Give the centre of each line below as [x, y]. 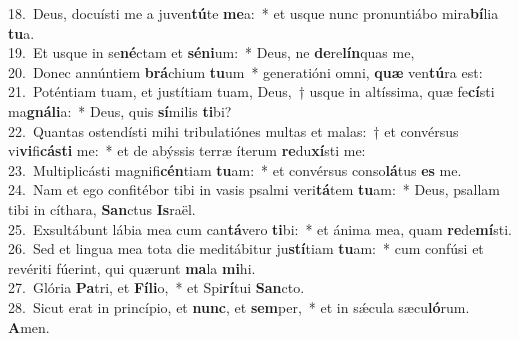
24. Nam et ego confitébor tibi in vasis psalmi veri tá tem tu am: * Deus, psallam [254, 189]
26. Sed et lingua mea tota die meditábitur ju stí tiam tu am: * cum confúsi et [246, 248]
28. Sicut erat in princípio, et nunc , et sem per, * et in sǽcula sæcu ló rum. [239, 306]
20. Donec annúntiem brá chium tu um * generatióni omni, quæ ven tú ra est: [245, 71]
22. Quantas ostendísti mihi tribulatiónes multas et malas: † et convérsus [233, 130]
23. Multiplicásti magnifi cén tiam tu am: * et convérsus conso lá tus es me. [235, 169]
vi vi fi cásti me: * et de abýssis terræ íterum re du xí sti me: [187, 150]
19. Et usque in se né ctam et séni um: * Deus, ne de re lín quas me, [211, 52]
